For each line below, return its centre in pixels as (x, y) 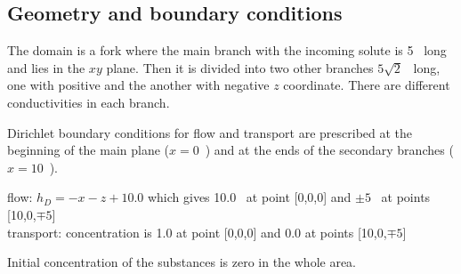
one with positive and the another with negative (138, 85)
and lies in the (46, 67)
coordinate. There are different (367, 85)
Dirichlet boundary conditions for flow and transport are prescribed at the (210, 132)
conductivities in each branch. (89, 102)
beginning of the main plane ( (89, 150)
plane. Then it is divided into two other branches (240, 67)
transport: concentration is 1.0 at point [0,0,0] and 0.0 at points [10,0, (197, 232)
